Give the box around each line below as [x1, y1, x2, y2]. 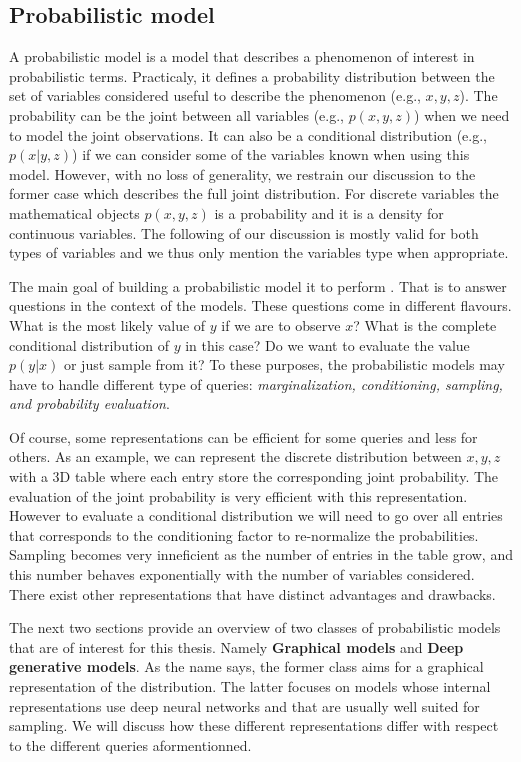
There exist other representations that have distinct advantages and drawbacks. [9, 583, 496, 604]
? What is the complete [353, 314, 497, 335]
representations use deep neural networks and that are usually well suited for [9, 695, 480, 716]
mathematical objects [9, 202, 140, 223]
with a [9, 466, 48, 487]
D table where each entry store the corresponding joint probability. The [59, 466, 499, 487]
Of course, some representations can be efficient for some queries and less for [9, 426, 478, 447]
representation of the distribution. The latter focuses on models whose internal [9, 676, 491, 697]
